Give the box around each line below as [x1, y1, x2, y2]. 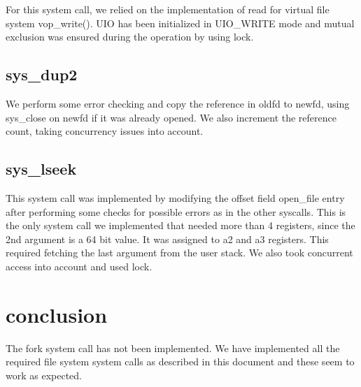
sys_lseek [6, 158, 77, 180]
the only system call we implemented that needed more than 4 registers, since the [6, 218, 355, 233]
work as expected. [6, 367, 82, 382]
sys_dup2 [6, 64, 78, 85]
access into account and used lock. [6, 258, 153, 273]
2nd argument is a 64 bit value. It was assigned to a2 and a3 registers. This [6, 231, 329, 246]
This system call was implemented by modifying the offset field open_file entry [6, 190, 345, 205]
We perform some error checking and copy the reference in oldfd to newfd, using [6, 96, 350, 110]
